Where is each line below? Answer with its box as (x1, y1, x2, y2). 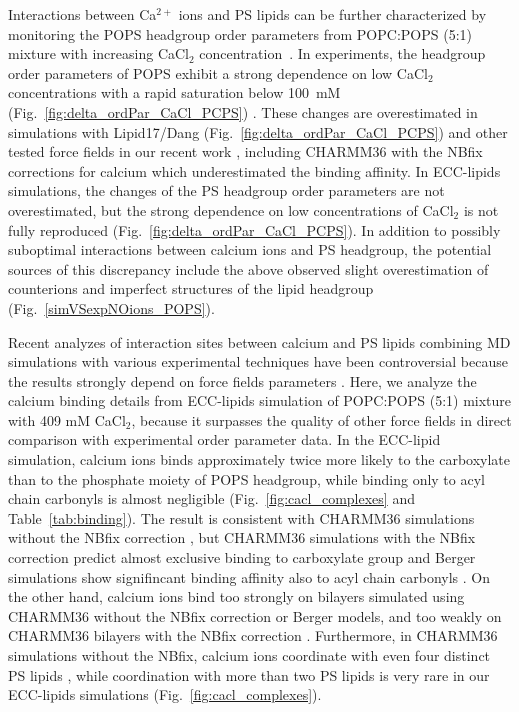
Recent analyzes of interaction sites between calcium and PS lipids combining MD (8, 331, 511, 352)
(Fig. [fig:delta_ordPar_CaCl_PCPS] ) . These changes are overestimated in (8, 101, 478, 122)
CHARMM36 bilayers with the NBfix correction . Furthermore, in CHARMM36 (8, 625, 498, 646)
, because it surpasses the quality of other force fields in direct (131, 409, 512, 430)
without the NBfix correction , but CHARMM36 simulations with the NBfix (8, 527, 476, 548)
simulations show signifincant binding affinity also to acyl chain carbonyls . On (8, 566, 490, 587)
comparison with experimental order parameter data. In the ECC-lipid (8, 429, 441, 450)
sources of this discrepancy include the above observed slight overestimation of (8, 258, 489, 279)
